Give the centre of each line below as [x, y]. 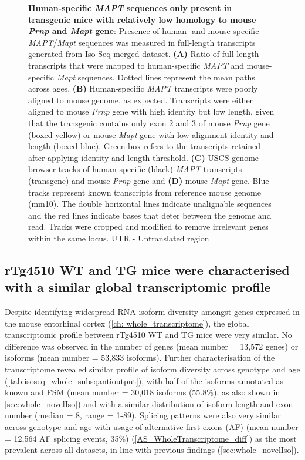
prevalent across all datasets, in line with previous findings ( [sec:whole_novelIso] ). [152, 450]
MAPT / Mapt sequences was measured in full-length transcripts [142, 42]
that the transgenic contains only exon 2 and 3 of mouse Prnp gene [149, 122]
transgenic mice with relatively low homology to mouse [142, 19]
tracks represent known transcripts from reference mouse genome [145, 192]
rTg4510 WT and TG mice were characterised [147, 269]
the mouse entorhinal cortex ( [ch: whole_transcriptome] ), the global [127, 323]
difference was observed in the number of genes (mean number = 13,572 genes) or [152, 346]
